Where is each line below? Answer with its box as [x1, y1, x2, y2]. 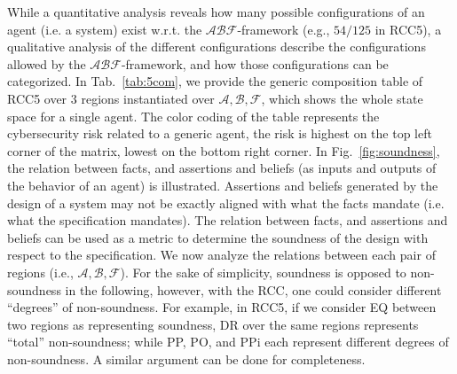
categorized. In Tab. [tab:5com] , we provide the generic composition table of [7, 72, 423, 90]
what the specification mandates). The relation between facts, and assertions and [7, 211, 448, 230]
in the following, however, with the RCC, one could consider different [65, 280, 442, 299]
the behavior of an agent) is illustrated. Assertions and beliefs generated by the [7, 175, 438, 194]
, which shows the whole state [261, 89, 423, 107]
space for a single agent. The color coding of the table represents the [7, 106, 380, 125]
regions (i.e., [7, 262, 74, 281]
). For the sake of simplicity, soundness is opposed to [120, 262, 406, 281]
